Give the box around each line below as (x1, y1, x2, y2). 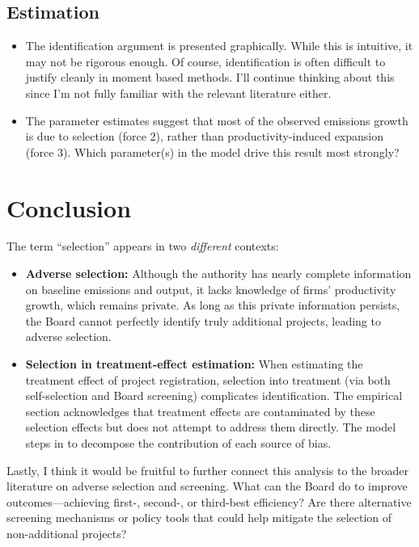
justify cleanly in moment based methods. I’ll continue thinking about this (25, 69, 395, 86)
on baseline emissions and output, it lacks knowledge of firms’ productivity (25, 280, 396, 297)
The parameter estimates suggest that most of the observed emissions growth (25, 112, 408, 128)
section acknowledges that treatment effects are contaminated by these (25, 402, 375, 419)
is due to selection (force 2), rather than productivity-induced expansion (25, 128, 383, 145)
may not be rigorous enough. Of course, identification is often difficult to (25, 53, 386, 69)
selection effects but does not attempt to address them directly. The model (25, 419, 396, 435)
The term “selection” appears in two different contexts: (6, 238, 279, 255)
